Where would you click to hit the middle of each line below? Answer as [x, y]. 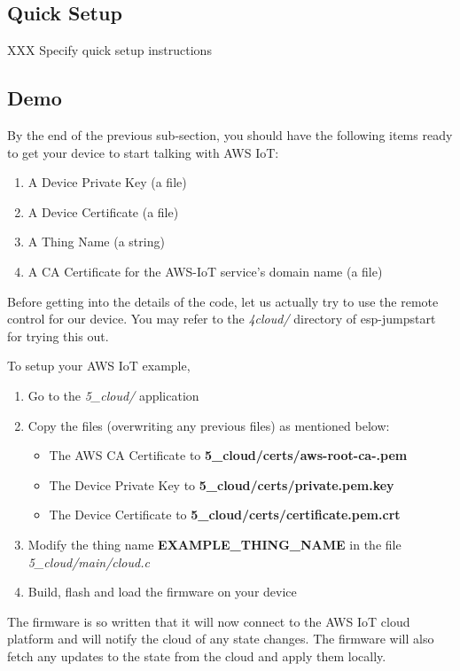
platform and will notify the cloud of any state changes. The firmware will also [221, 639]
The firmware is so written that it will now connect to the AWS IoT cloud [209, 621]
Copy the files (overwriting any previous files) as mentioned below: [209, 425]
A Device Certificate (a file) [103, 211]
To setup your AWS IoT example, [99, 366]
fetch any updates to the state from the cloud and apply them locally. [197, 655]
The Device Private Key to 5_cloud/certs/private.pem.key [222, 484]
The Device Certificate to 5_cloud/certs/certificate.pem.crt [225, 515]
